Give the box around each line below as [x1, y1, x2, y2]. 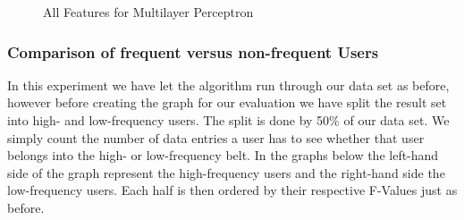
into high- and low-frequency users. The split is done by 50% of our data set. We [7, 111, 450, 129]
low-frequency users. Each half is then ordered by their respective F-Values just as [7, 181, 458, 199]
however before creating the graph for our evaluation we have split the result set [7, 93, 447, 112]
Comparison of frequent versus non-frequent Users [7, 40, 379, 63]
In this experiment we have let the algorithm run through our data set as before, [7, 75, 450, 94]
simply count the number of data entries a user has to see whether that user [7, 128, 425, 147]
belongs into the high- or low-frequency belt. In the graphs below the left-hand [7, 146, 439, 165]
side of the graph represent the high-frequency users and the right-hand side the [7, 163, 445, 182]
